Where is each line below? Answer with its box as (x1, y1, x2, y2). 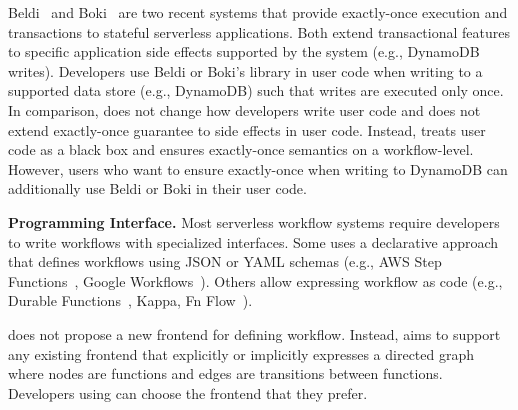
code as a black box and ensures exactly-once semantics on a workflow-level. (8, 139, 474, 160)
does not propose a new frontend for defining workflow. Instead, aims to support (8, 323, 501, 344)
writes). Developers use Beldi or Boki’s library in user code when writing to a (8, 60, 483, 81)
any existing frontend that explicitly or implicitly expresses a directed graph (8, 343, 475, 364)
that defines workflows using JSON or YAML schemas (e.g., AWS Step (8, 251, 442, 272)
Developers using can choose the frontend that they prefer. (8, 382, 368, 403)
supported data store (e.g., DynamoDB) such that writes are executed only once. (8, 80, 504, 101)
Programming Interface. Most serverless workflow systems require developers (8, 211, 500, 232)
